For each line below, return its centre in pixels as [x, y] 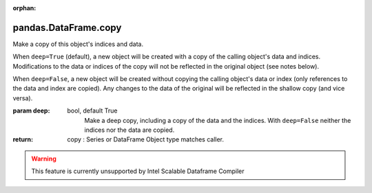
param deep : [31, 111]
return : [23, 139]
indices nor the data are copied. [130, 130]
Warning [44, 159]
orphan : [24, 8]
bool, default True [92, 111]
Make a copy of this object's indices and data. [78, 44]
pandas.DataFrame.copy [67, 27]
